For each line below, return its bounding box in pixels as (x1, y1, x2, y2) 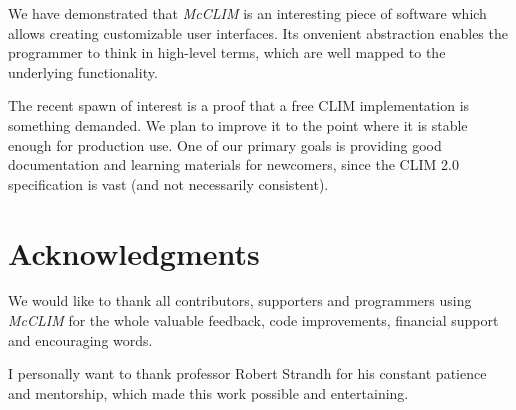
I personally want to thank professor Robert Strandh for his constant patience (8, 363, 487, 384)
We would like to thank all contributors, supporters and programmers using (8, 290, 472, 311)
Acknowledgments (8, 232, 260, 273)
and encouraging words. (8, 329, 153, 350)
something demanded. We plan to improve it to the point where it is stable (8, 114, 468, 135)
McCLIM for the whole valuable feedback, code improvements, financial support (8, 310, 499, 331)
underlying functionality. (8, 61, 158, 82)
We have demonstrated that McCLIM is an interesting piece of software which (8, 3, 487, 23)
